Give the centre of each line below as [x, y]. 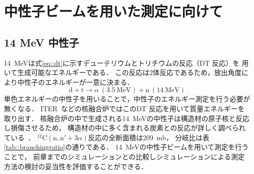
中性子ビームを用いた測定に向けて [114, 11]
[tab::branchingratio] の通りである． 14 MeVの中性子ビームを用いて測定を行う [127, 147]
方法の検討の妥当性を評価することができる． [76, 166]
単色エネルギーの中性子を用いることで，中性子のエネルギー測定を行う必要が [127, 99]
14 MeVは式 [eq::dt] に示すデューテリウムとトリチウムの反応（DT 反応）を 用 [126, 62]
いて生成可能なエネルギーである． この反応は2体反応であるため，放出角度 [123, 72]
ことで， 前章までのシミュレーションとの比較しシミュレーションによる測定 [124, 156]
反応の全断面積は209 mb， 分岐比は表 [149, 137]
